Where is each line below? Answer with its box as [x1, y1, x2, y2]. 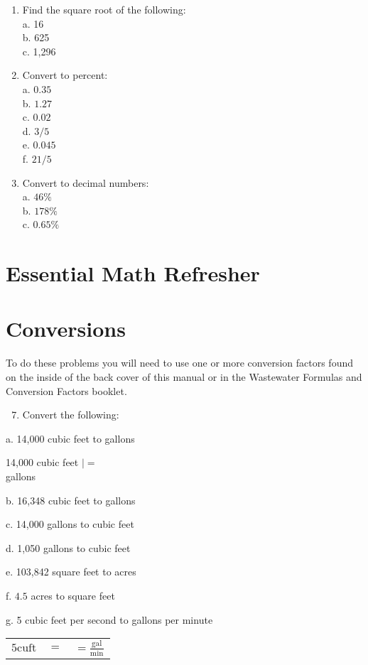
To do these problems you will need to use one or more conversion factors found [6, 355, 353, 370]
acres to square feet [31, 588, 115, 602]
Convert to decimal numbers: [22, 175, 149, 190]
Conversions [6, 314, 126, 343]
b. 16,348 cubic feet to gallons [6, 492, 136, 507]
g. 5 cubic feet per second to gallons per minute [6, 612, 213, 627]
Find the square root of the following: [22, 2, 186, 16]
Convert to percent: [22, 67, 108, 82]
